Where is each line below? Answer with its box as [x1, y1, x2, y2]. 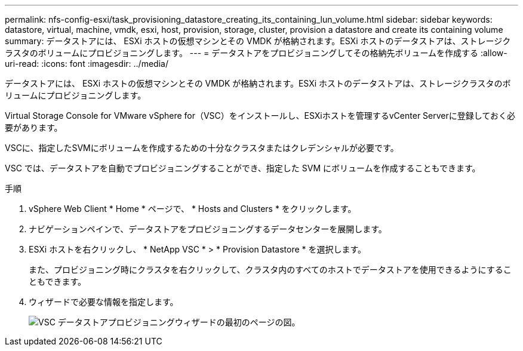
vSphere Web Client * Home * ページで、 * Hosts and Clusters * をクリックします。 [29, 204, 356, 214]
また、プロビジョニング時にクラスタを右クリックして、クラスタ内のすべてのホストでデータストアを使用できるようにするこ [29, 264, 512, 275]
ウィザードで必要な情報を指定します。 [29, 297, 179, 307]
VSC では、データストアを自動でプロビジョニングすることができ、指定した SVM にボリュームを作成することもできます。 [5, 163, 481, 173]
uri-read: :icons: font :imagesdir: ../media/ [5, 59, 168, 69]
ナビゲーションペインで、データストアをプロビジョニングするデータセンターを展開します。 [29, 224, 387, 234]
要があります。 [5, 122, 63, 133]
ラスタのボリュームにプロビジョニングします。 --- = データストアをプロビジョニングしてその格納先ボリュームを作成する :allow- [5, 48, 507, 58]
